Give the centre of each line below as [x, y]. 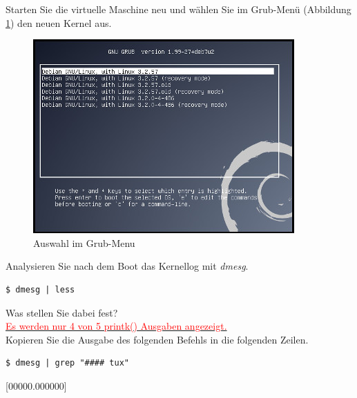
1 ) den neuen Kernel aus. [59, 22]
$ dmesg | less [40, 289]
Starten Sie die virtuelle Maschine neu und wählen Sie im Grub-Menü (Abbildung [178, 9]
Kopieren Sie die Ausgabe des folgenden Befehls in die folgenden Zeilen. [157, 339]
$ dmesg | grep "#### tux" [67, 363]
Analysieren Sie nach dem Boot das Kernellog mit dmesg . [127, 266]
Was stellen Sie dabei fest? [62, 312]
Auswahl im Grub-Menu [84, 242]
